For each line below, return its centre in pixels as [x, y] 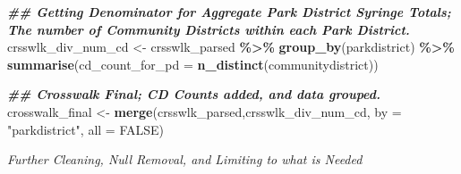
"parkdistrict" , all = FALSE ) [86, 129]
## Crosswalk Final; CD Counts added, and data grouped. [194, 94]
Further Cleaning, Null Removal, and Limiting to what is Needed [185, 159]
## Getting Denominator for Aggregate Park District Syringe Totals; [229, 12]
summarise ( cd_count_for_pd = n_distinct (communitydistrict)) [193, 64]
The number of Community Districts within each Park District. [209, 29]
